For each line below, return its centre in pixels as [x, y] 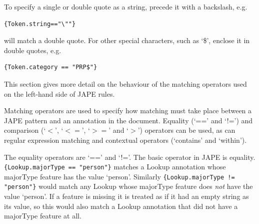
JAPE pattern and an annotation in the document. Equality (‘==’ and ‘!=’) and [128, 120]
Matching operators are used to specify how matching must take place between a [128, 110]
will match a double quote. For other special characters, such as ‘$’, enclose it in [127, 40]
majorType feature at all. [43, 216]
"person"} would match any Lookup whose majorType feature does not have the [128, 186]
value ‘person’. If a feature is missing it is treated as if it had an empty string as [126, 196]
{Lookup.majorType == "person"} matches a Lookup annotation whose [115, 167]
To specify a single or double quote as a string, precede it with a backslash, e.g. [126, 7]
